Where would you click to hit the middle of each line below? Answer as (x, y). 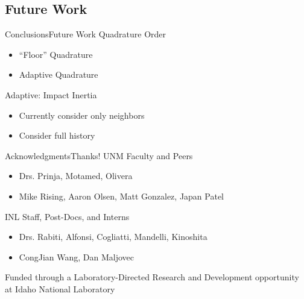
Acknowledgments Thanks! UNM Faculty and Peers (99, 155)
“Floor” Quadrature (56, 54)
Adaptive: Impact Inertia (51, 94)
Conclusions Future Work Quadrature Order (86, 34)
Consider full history (57, 135)
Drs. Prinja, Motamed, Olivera (76, 176)
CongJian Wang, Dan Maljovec (76, 257)
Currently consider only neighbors (82, 115)
